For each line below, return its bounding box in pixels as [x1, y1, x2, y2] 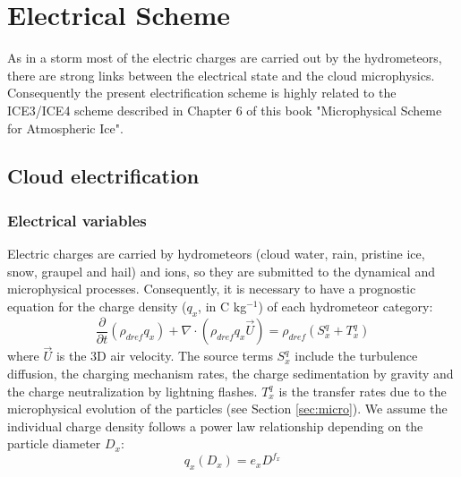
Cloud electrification [7, 162, 200, 190]
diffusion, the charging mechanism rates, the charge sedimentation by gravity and [7, 363, 454, 382]
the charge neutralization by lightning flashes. [7, 381, 258, 400]
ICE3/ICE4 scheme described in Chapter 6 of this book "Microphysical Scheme [7, 100, 442, 119]
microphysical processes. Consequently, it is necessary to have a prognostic [7, 279, 416, 298]
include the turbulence [295, 346, 418, 365]
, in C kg [198, 296, 247, 315]
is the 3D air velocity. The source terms [55, 346, 273, 365]
